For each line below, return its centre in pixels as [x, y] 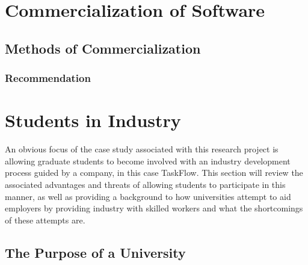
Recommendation [48, 78]
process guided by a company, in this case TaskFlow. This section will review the [154, 173]
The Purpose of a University [95, 252]
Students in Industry [93, 120]
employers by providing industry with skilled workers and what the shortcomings [154, 208]
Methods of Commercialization [103, 48]
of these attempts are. [45, 220]
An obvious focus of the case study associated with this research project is [142, 149]
